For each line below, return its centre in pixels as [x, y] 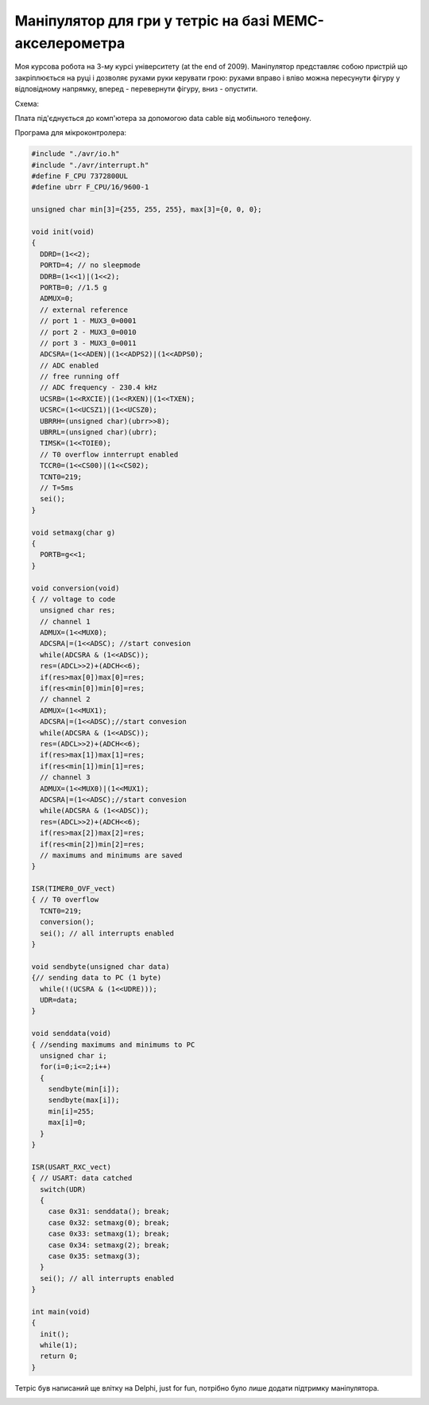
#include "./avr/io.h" [75, 154]
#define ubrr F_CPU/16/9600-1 [90, 187]
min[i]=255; [71, 1111]
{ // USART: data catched [82, 1178]
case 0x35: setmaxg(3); [94, 1256]
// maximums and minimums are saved [111, 855]
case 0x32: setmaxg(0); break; [109, 1222]
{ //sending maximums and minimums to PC [113, 1045]
